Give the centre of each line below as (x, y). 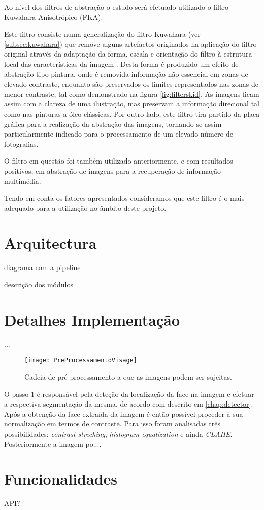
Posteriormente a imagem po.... (53, 444)
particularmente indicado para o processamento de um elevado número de (119, 134)
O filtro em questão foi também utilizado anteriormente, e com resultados (119, 161)
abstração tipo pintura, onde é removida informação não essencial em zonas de (126, 74)
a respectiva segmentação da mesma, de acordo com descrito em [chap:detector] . (129, 404)
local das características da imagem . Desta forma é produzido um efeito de (121, 63)
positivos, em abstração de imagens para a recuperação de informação (113, 170)
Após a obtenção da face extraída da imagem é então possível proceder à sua (124, 413)
